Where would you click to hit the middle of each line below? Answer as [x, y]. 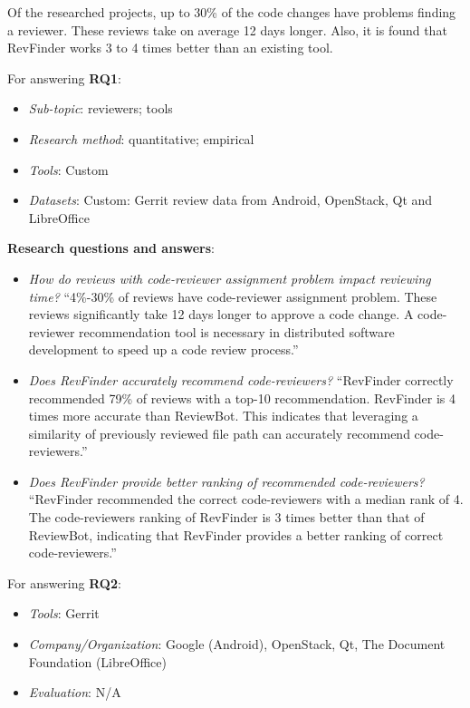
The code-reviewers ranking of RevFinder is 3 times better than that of [226, 517]
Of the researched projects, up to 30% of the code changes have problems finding [232, 12]
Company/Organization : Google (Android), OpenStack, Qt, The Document [237, 644]
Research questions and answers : [111, 248]
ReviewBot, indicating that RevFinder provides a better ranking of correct [236, 534]
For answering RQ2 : [64, 582]
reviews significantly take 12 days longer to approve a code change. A [221, 314]
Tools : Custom [68, 169]
